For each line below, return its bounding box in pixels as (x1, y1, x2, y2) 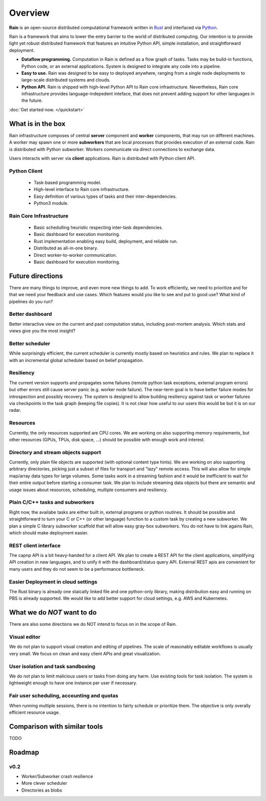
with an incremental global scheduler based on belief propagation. (9, 357, 144, 363)
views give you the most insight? (9, 328, 76, 334)
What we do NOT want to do (9, 608, 97, 617)
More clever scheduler (21, 780, 67, 786)
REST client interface (9, 542, 61, 549)
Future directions (9, 272, 63, 280)
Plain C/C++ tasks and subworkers (9, 499, 95, 506)
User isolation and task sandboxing (9, 663, 96, 670)
